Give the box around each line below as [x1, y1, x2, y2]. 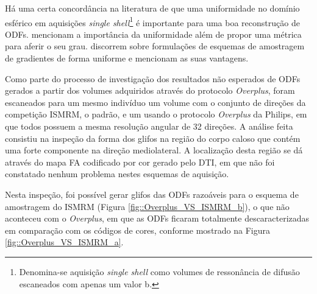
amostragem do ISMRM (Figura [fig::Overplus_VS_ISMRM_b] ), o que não [5, 200, 290, 212]
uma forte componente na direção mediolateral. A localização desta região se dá [5, 144, 303, 156]
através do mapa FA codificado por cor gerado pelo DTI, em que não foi [5, 155, 275, 168]
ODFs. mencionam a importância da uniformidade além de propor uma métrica [5, 27, 302, 40]
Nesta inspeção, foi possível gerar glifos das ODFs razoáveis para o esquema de [5, 187, 299, 200]
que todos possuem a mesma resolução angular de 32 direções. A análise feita [5, 120, 293, 132]
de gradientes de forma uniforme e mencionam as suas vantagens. [5, 52, 249, 65]
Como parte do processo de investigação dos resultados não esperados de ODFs [5, 72, 301, 85]
